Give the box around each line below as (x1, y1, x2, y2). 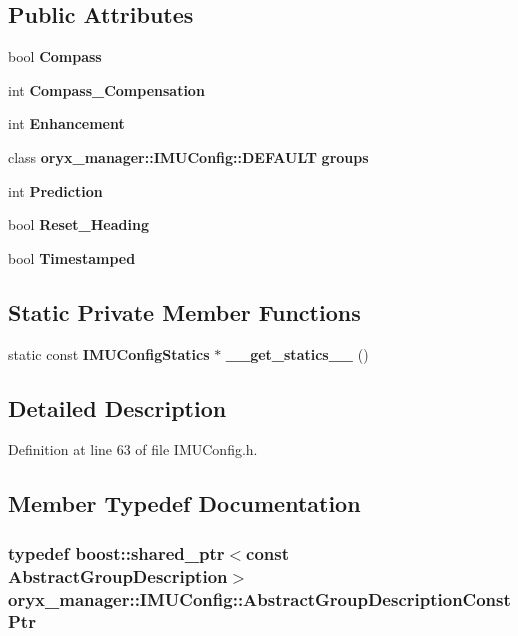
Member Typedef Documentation (8, 488, 361, 519)
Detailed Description (8, 392, 227, 423)
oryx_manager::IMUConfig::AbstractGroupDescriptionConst (8, 586, 511, 611)
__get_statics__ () (225, 343, 369, 364)
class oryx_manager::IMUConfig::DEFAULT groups (8, 146, 369, 167)
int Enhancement (8, 113, 125, 134)
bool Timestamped (8, 247, 136, 268)
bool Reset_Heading (8, 214, 149, 235)
